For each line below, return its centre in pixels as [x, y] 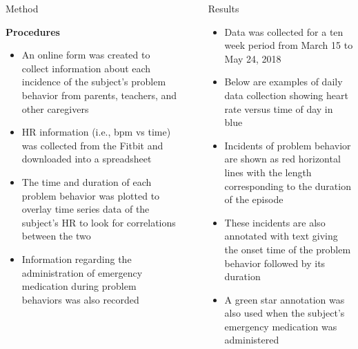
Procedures [33, 31]
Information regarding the [77, 258]
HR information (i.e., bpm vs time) [96, 132]
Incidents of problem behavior [288, 145]
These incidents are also [275, 222]
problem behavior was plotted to [91, 195]
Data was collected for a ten [284, 31]
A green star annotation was [285, 299]
